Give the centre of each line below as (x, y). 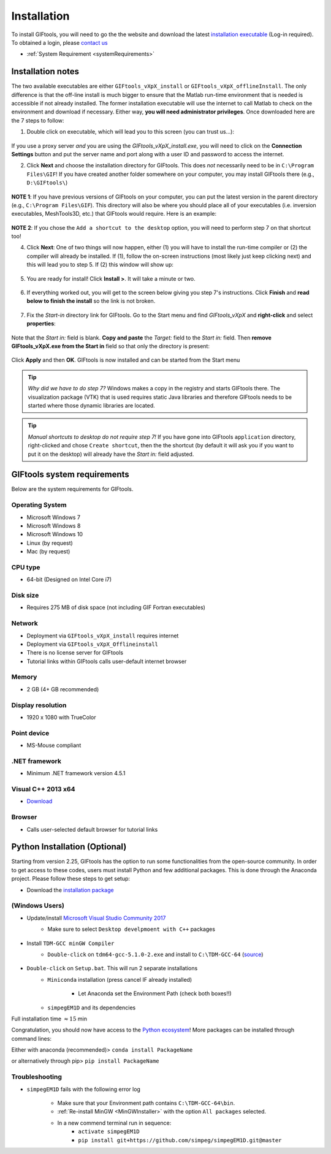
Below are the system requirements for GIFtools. (72, 489)
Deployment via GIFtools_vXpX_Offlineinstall (93, 644)
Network (25, 623)
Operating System (39, 505)
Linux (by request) (50, 543)
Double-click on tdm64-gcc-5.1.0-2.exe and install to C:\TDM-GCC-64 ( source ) (155, 954)
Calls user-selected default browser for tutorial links (92, 829)
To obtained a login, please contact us (59, 42)
